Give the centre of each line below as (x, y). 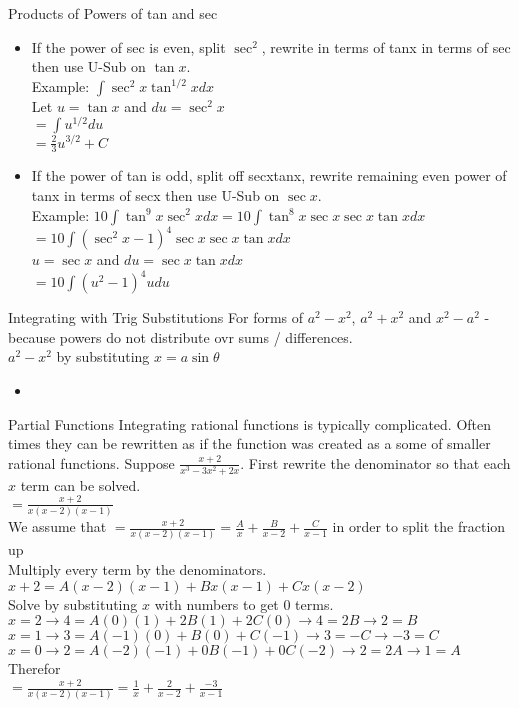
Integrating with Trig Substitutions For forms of (156, 317)
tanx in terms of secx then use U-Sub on (155, 194)
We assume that (57, 526)
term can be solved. (80, 484)
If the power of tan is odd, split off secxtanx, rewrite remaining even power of (269, 175)
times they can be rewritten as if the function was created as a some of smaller (249, 443)
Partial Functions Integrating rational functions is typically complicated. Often (250, 423)
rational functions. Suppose (91, 462)
